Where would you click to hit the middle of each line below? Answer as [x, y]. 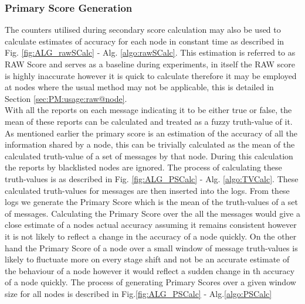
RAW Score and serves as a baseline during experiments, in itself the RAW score [150, 64]
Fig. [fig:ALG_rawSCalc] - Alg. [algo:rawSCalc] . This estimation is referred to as [150, 52]
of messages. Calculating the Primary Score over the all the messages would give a [152, 213]
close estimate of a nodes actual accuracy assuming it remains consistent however [151, 225]
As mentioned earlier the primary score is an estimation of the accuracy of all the [151, 133]
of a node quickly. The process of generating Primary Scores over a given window [150, 282]
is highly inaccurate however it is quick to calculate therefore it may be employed [151, 75]
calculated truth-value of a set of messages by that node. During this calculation [149, 156]
